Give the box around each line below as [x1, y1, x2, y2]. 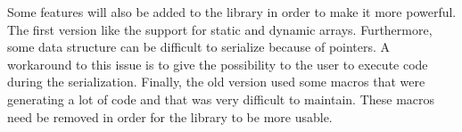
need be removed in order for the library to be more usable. [7, 107, 333, 126]
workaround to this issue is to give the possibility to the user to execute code [7, 54, 428, 73]
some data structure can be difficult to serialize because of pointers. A [7, 37, 391, 56]
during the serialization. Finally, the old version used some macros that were [7, 72, 425, 91]
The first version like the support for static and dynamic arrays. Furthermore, [7, 20, 433, 38]
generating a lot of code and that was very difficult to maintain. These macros [7, 89, 435, 108]
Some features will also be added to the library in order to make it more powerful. [7, 3, 457, 21]
